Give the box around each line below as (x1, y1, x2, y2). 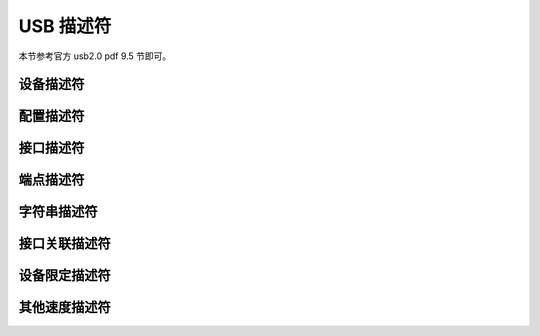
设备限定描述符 (18, 267, 111, 284)
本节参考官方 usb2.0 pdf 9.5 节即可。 (18, 50, 172, 62)
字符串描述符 (18, 203, 98, 220)
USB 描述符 (18, 15, 112, 37)
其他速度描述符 (18, 299, 111, 316)
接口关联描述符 (18, 235, 111, 252)
